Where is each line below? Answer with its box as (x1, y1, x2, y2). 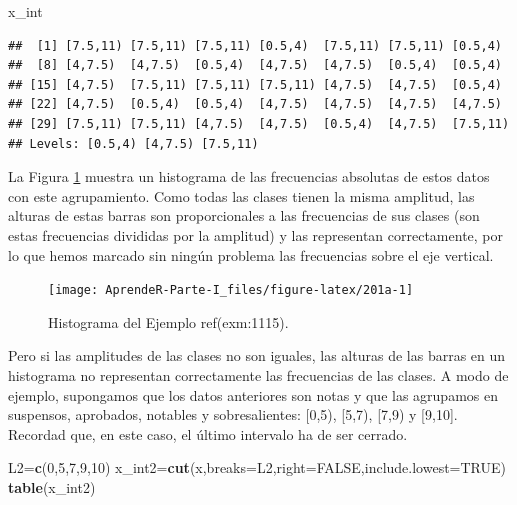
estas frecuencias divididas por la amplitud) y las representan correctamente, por (8, 224, 504, 245)
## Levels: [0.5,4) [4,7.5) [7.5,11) (8, 136, 259, 151)
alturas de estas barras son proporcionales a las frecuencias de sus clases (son (8, 205, 480, 226)
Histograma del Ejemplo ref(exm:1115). (48, 311, 289, 332)
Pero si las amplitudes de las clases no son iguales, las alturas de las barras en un (8, 345, 506, 366)
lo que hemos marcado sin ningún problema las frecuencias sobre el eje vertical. (8, 244, 494, 265)
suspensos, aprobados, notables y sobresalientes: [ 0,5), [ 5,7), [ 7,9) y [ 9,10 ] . (8, 404, 458, 425)
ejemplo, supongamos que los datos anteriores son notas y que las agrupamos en (8, 384, 498, 405)
